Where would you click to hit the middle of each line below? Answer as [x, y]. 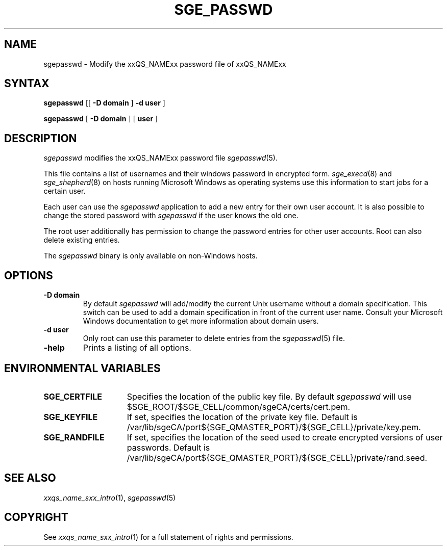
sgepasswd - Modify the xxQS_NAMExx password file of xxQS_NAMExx [165, 64]
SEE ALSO [30, 478]
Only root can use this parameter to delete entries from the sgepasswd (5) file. [214, 338]
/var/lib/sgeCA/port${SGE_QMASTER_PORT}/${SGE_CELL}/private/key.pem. [274, 427]
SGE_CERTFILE [73, 396]
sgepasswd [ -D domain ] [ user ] [101, 119]
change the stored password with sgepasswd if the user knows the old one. [171, 216]
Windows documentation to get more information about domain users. [201, 321]
